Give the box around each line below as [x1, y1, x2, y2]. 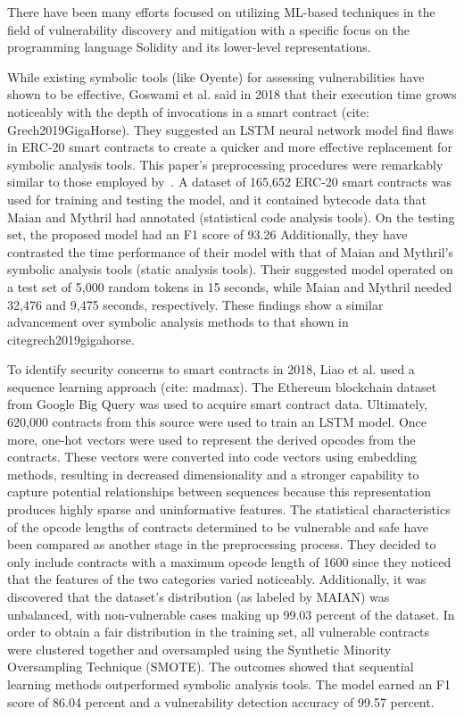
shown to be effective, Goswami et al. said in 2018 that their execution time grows [7, 85, 457, 104]
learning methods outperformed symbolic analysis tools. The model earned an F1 [7, 674, 451, 693]
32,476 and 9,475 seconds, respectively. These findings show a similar [7, 295, 384, 313]
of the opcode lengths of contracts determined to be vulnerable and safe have [7, 517, 429, 536]
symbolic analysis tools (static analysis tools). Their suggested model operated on [7, 260, 453, 279]
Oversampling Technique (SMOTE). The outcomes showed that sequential [7, 657, 414, 676]
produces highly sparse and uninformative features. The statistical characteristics [7, 500, 451, 519]
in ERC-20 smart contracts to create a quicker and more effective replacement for [7, 138, 452, 156]
